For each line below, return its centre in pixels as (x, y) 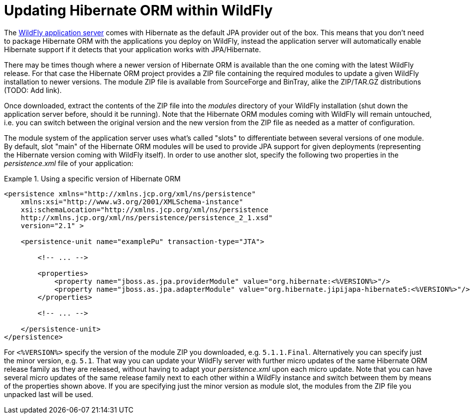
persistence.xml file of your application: (69, 163)
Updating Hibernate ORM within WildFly (138, 10)
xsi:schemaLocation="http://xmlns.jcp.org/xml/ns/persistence (145, 209)
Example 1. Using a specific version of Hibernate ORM (92, 178)
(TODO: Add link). (33, 90)
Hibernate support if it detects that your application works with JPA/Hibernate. (132, 49)
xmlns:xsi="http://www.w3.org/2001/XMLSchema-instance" (132, 202)
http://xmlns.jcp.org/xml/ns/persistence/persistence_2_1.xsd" (147, 217)
